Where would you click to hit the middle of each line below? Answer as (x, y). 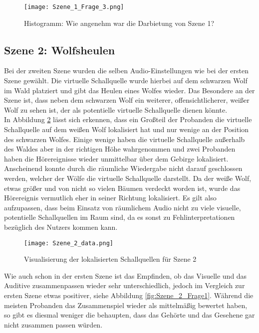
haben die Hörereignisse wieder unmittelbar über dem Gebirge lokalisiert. (116, 158)
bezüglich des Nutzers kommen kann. (61, 227)
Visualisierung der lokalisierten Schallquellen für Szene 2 (110, 259)
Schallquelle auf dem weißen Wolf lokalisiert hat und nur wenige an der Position (127, 129)
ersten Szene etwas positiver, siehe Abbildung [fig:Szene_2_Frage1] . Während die (129, 295)
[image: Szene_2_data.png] (69, 243)
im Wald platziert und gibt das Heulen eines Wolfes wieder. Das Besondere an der (129, 90)
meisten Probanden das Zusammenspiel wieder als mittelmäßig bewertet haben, (126, 305)
